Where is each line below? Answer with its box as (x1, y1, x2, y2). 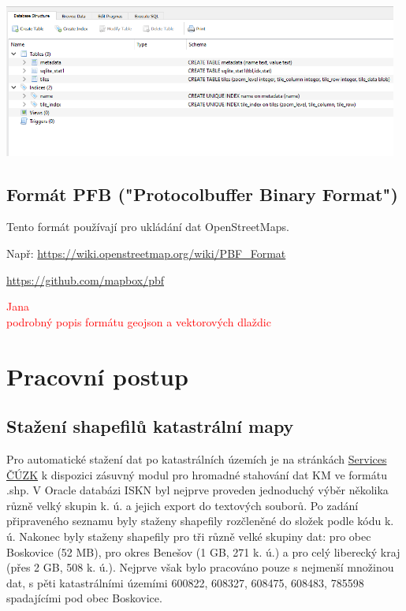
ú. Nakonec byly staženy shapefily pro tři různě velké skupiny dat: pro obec (6, 527, 371, 544)
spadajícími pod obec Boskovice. (6, 590, 162, 606)
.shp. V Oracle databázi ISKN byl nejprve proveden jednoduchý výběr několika (6, 482, 389, 498)
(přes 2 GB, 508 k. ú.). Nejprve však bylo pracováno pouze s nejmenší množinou (6, 559, 394, 576)
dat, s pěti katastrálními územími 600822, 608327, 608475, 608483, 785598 (6, 574, 364, 591)
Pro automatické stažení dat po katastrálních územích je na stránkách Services (6, 450, 387, 467)
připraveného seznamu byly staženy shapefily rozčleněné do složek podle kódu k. (6, 512, 394, 529)
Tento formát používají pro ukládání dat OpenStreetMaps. (6, 218, 289, 235)
